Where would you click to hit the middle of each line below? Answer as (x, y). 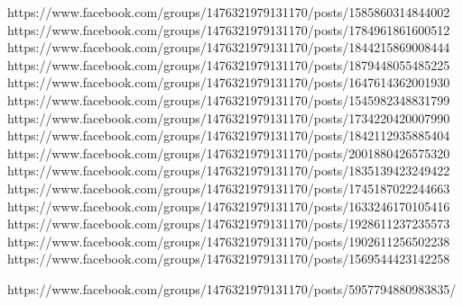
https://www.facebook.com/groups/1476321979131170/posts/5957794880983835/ (232, 288)
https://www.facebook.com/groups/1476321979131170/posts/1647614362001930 (229, 82)
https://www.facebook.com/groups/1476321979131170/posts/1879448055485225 (229, 64)
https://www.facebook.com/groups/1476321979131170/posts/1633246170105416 (229, 206)
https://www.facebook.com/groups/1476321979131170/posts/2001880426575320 (229, 152)
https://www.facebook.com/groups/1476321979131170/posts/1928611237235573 (229, 224)
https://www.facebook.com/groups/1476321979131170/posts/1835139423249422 (229, 170)
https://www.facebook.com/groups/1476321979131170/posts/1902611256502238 (229, 241)
